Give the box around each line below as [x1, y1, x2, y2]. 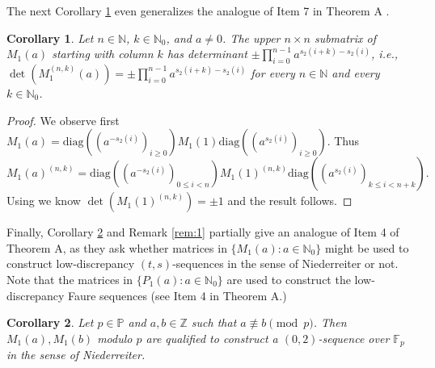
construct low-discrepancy [6, 255, 135, 272]
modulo [97, 329, 133, 346]
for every [251, 64, 295, 81]
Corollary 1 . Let [6, 29, 94, 46]
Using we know [6, 192, 81, 209]
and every [332, 64, 380, 81]
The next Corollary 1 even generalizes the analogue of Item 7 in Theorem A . [6, 2, 390, 19]
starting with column [52, 45, 154, 62]
